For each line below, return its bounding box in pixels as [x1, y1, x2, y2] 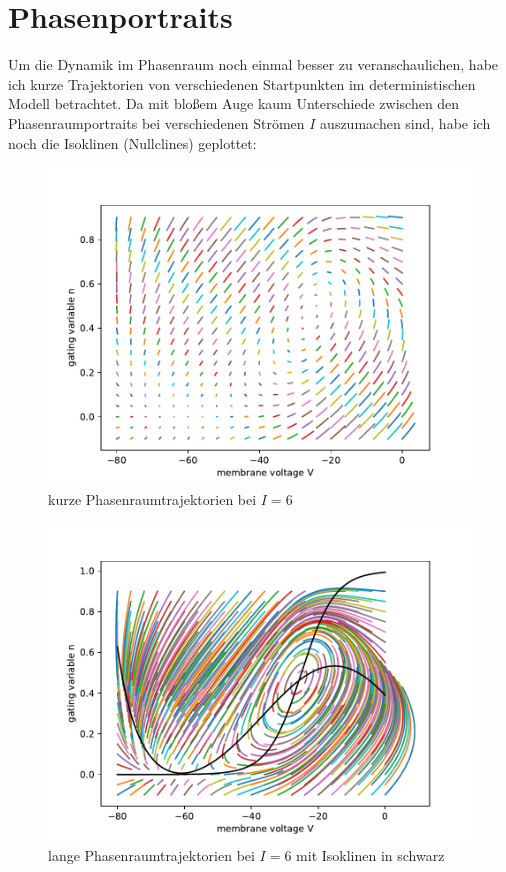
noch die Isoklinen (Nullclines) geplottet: [8, 132, 257, 153]
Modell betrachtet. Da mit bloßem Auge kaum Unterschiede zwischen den [8, 93, 460, 114]
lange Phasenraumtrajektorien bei [48, 844, 255, 865]
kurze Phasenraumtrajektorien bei [48, 488, 257, 509]
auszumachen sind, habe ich [320, 112, 491, 133]
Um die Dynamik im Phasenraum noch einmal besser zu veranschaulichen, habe [8, 54, 499, 75]
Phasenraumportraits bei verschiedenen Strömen [8, 112, 305, 133]
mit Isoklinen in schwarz [296, 844, 445, 865]
